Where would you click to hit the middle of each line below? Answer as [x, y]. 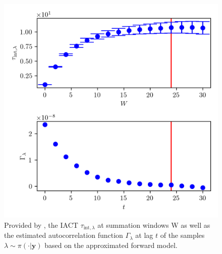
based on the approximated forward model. [111, 245]
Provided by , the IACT [41, 225]
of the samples [182, 235]
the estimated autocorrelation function [64, 235]
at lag [144, 235]
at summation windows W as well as [154, 225]
